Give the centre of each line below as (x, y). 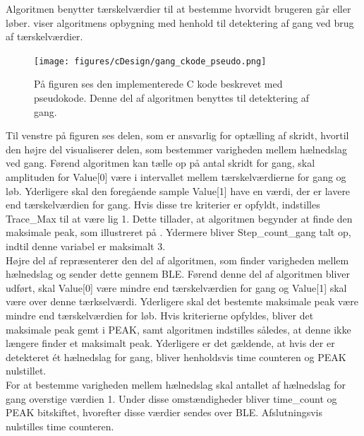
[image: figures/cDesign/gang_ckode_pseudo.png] (150, 61)
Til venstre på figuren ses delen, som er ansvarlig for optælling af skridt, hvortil (177, 135)
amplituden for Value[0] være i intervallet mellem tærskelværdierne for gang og (176, 177)
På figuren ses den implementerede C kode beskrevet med (158, 84)
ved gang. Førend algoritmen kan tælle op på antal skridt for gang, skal (160, 163)
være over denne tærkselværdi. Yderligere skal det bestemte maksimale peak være (182, 301)
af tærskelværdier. (44, 36)
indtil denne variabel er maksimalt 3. (86, 246)
